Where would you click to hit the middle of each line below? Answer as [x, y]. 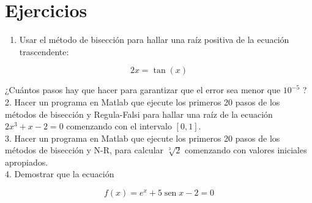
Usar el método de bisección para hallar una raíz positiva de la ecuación [154, 40]
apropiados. [27, 162]
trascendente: [44, 51]
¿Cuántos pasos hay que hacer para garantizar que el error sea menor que [143, 90]
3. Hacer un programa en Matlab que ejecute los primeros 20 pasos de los [143, 138]
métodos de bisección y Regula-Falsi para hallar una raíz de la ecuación [139, 114]
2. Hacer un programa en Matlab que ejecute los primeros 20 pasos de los [143, 101]
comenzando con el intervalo [119, 126]
